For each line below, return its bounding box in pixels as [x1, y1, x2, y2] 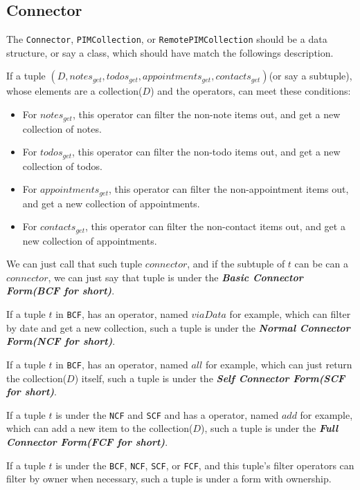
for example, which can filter [229, 307, 351, 321]
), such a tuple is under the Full [201, 421, 339, 435]
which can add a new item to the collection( [6, 421, 193, 435]
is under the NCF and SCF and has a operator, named [55, 407, 279, 422]
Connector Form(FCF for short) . [6, 434, 168, 449]
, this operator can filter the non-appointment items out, [109, 182, 349, 196]
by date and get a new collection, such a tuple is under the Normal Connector [6, 320, 350, 334]
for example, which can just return [205, 357, 352, 371]
